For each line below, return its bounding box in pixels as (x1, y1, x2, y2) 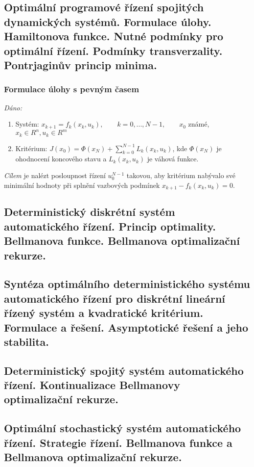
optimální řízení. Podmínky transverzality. (4, 43, 223, 58)
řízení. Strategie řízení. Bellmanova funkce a (4, 435, 232, 450)
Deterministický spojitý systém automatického (4, 363, 244, 378)
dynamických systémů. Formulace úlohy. (4, 14, 211, 29)
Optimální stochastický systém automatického (4, 420, 241, 436)
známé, (188, 119, 209, 129)
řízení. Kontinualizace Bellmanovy (4, 377, 180, 392)
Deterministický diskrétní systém (4, 204, 175, 219)
